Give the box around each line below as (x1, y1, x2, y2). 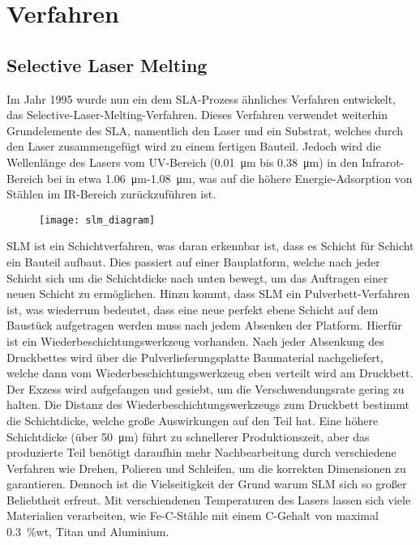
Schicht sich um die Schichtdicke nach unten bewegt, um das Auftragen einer (6, 269, 388, 286)
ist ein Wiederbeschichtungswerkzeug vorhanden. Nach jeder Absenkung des (6, 332, 384, 349)
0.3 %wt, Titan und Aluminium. (6, 523, 169, 540)
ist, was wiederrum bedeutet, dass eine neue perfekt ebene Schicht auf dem (6, 300, 379, 317)
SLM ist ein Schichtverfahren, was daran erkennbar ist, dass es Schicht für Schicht (6, 237, 414, 254)
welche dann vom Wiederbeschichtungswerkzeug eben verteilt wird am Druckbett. (6, 364, 414, 381)
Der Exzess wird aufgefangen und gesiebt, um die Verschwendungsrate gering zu (6, 380, 405, 397)
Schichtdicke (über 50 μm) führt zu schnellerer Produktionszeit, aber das (6, 428, 370, 445)
